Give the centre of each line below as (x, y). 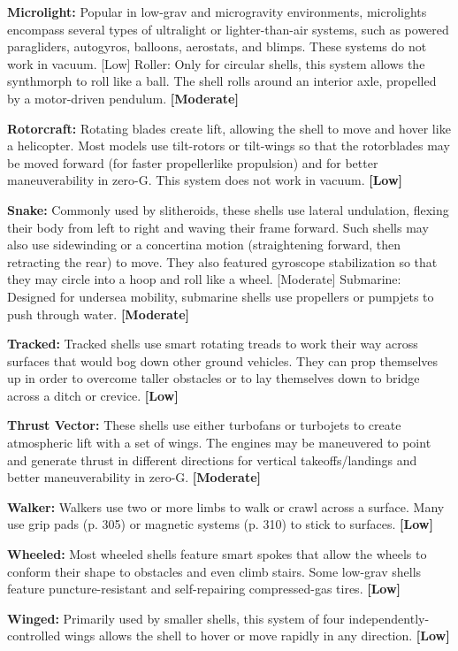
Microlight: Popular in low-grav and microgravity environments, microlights (217, 11)
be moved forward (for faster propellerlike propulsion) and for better (193, 162)
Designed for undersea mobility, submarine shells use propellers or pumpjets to (221, 296)
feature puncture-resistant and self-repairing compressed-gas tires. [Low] (204, 589)
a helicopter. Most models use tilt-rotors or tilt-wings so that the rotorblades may (229, 146)
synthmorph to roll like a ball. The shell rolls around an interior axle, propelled (222, 81)
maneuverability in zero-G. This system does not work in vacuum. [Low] (205, 180)
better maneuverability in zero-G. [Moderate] (134, 477)
